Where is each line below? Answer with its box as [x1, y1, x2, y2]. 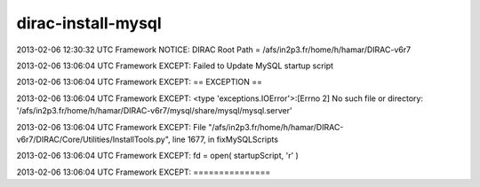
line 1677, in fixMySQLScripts [172, 134, 279, 144]
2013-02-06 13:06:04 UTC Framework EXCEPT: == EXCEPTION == [16, 76, 262, 88]
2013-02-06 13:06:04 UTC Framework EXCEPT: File [16, 121, 206, 132]
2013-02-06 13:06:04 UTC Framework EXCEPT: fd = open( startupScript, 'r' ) [16, 151, 300, 161]
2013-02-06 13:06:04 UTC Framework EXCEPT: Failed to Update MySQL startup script [16, 60, 333, 71]
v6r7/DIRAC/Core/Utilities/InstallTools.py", [16, 134, 171, 144]
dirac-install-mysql [16, 13, 162, 33]
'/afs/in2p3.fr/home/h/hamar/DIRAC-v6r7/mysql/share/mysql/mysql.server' [16, 105, 292, 116]
